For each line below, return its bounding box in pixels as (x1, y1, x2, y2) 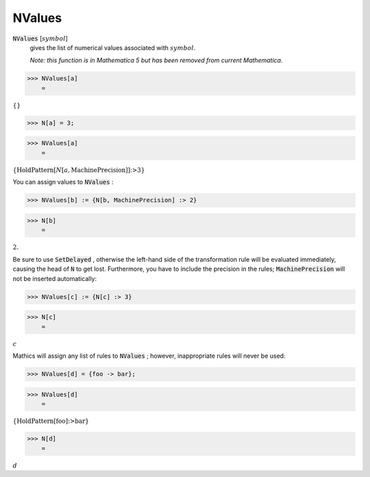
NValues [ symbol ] (12, 34, 69, 42)
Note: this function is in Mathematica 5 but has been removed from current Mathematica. (29, 56, 283, 64)
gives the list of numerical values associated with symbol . (29, 43, 196, 51)
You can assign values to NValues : (12, 178, 114, 186)
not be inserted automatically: (12, 274, 97, 282)
